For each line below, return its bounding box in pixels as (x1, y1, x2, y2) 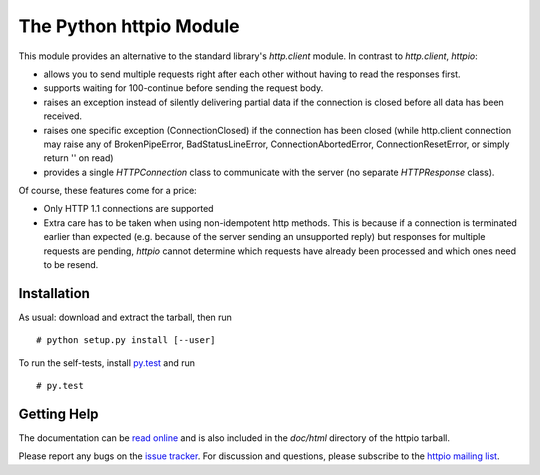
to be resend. (43, 259, 99, 271)
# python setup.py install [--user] (36, 335, 216, 346)
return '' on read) (43, 152, 114, 164)
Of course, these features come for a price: (18, 185, 197, 197)
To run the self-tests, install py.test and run (18, 356, 195, 369)
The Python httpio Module (18, 15, 240, 37)
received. (43, 110, 83, 122)
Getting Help (18, 405, 99, 422)
